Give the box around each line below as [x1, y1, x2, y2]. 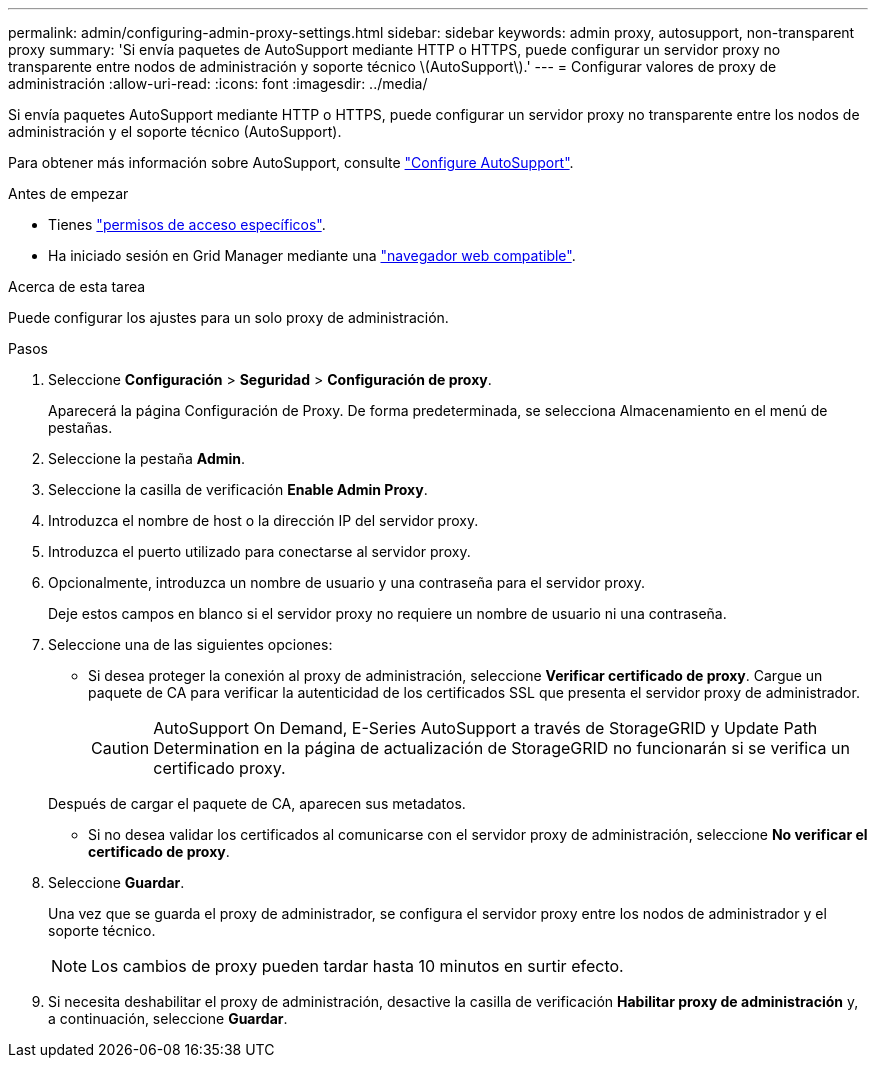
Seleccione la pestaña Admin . [48, 450, 246, 467]
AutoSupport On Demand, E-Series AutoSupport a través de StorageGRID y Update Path [153, 718, 818, 738]
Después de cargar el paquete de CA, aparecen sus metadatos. [48, 795, 466, 812]
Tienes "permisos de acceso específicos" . [48, 216, 326, 233]
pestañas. [48, 419, 113, 436]
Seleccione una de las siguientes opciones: [48, 636, 333, 653]
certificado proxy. [153, 758, 286, 778]
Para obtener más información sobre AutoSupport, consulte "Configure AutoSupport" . [8, 154, 574, 171]
